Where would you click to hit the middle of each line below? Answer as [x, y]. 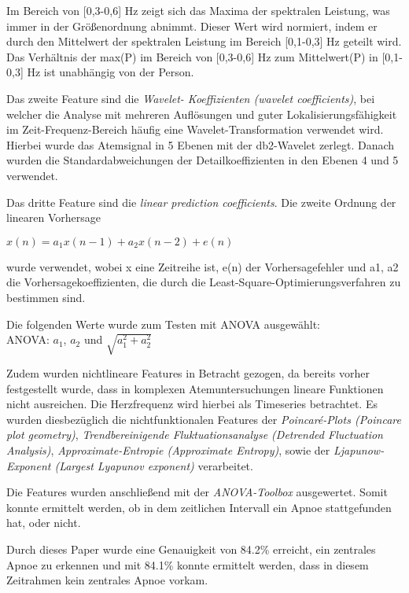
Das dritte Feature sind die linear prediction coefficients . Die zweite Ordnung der [201, 202]
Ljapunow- [359, 450]
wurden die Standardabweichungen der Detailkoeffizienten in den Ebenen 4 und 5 [203, 160]
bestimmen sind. [46, 297]
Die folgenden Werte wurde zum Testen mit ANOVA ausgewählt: [164, 324]
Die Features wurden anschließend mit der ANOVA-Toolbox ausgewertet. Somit [197, 492]
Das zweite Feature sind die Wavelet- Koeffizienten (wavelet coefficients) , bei [191, 98]
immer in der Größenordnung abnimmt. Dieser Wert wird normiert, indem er [192, 26]
